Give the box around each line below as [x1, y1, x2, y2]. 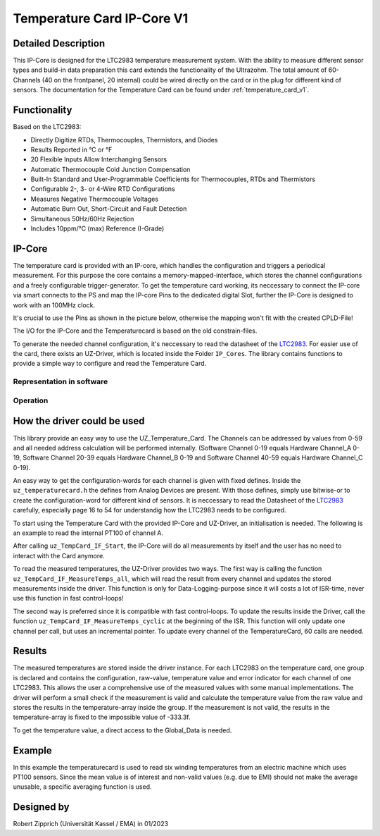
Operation [13, 395, 49, 405]
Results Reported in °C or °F [30, 145, 113, 154]
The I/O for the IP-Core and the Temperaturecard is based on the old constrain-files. [13, 326, 258, 335]
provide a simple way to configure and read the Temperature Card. [13, 359, 207, 368]
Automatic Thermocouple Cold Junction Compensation [30, 165, 191, 173]
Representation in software [13, 377, 108, 387]
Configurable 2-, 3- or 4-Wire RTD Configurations [30, 185, 175, 193]
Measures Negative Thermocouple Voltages [30, 195, 158, 203]
